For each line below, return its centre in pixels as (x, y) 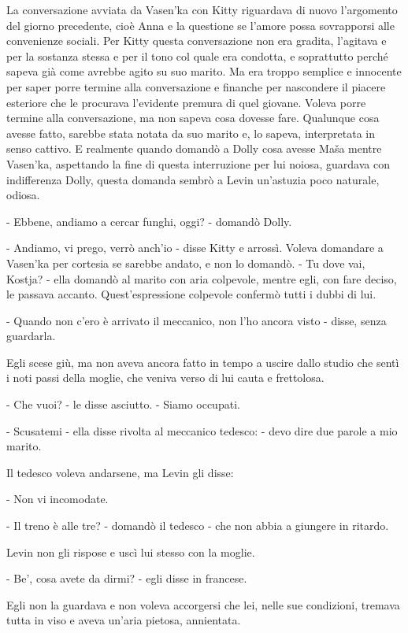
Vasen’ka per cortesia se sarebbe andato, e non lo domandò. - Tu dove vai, (186, 263)
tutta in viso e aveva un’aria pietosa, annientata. (124, 620)
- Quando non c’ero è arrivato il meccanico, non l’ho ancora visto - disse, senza (197, 320)
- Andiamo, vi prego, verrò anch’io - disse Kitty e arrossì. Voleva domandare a (195, 248)
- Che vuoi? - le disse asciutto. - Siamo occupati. (123, 404)
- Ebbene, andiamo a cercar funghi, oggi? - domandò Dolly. (149, 221)
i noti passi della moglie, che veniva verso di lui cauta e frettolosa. (165, 378)
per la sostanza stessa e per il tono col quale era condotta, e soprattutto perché (197, 56)
